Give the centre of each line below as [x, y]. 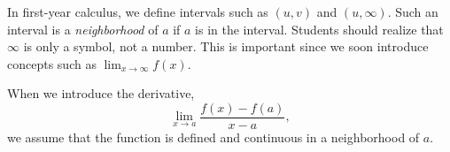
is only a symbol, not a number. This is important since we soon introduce [226, 46]
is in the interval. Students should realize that [319, 29]
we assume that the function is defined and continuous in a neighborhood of [213, 137]
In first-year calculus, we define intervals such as [138, 11]
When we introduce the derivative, [101, 93]
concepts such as [52, 63]
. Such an [413, 11]
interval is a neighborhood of [83, 29]
